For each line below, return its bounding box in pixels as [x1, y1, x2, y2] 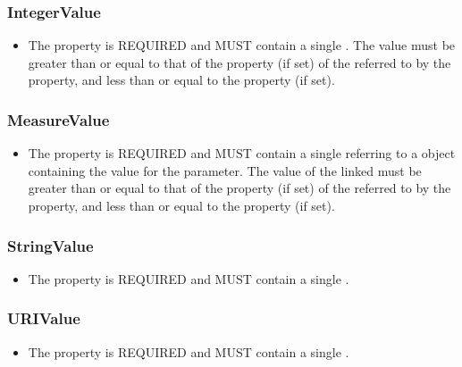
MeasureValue [7, 108, 110, 130]
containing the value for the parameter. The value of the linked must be [28, 161, 422, 179]
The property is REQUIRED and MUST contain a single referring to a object [28, 144, 456, 163]
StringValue [7, 234, 94, 256]
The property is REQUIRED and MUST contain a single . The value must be [28, 36, 456, 54]
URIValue [7, 307, 80, 329]
